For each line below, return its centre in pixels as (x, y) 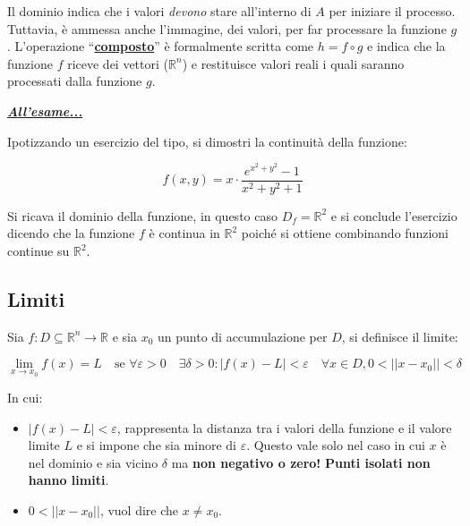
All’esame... (45, 110)
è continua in (184, 233)
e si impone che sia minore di (156, 445)
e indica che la (406, 46)
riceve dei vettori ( (118, 63)
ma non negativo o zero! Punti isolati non (301, 462)
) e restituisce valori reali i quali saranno (293, 63)
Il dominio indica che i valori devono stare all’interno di (159, 11)
